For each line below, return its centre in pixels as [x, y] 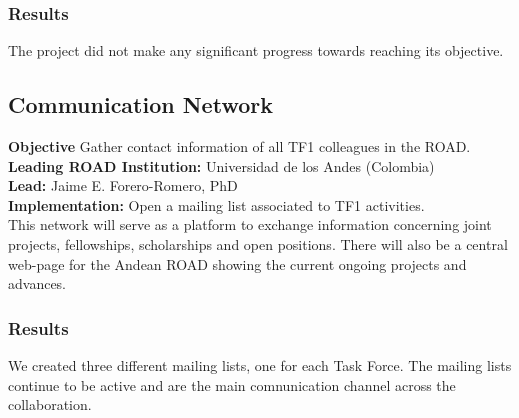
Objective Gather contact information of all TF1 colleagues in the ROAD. [239, 146]
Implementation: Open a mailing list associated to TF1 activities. [216, 204]
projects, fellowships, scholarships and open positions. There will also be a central [258, 243]
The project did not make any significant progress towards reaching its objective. [256, 50]
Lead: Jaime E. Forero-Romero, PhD [123, 185]
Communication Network [140, 104]
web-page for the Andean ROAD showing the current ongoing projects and [237, 263]
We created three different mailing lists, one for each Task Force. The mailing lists [260, 364]
